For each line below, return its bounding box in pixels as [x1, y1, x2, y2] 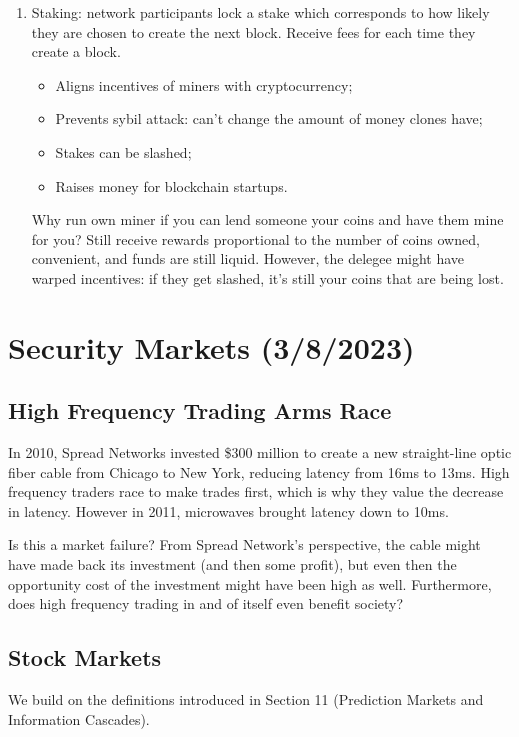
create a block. [31, 41, 121, 62]
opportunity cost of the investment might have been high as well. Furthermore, [8, 573, 492, 594]
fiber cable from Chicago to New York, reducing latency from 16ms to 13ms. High [8, 461, 510, 482]
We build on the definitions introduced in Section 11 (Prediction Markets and [8, 689, 484, 710]
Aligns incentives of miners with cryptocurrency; [55, 74, 353, 95]
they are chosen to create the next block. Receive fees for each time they [31, 21, 476, 42]
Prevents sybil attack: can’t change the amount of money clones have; [55, 108, 483, 129]
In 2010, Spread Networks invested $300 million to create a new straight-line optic [8, 442, 512, 463]
